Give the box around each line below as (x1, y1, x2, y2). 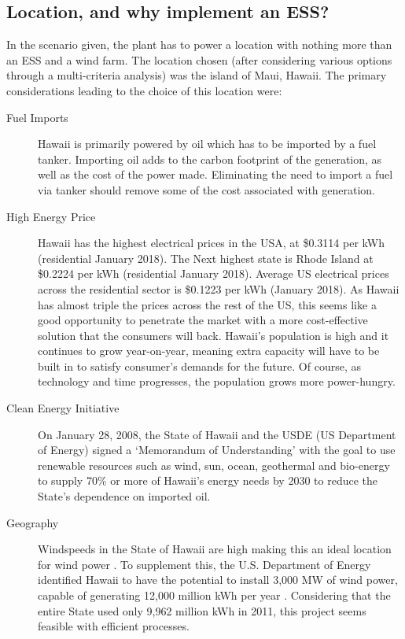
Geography (6, 514, 59, 530)
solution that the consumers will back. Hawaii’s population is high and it (38, 327, 389, 343)
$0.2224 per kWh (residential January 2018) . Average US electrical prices (38, 265, 389, 282)
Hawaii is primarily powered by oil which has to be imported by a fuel (38, 135, 377, 152)
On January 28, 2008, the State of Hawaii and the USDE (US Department (38, 426, 396, 442)
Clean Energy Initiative (6, 400, 120, 416)
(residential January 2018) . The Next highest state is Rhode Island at (38, 249, 374, 266)
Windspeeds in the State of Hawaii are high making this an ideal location (38, 541, 392, 557)
